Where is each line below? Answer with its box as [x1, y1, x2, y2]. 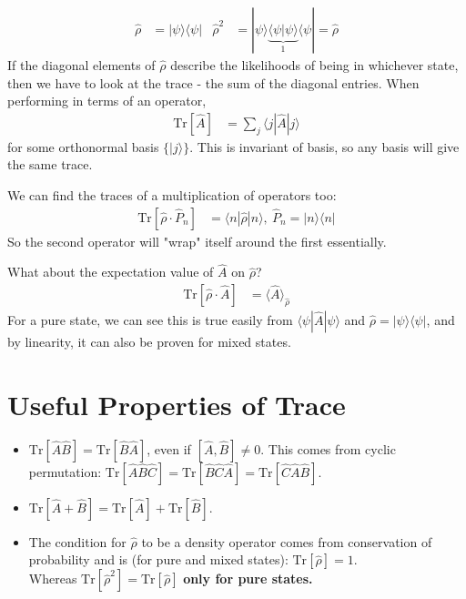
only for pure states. [183, 569, 313, 588]
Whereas [28, 569, 77, 588]
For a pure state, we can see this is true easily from [7, 310, 293, 329]
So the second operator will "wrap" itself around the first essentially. [7, 231, 387, 250]
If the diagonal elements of [7, 56, 156, 75]
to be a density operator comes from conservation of [141, 532, 432, 551]
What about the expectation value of [7, 262, 214, 281]
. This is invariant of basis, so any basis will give [189, 137, 460, 156]
